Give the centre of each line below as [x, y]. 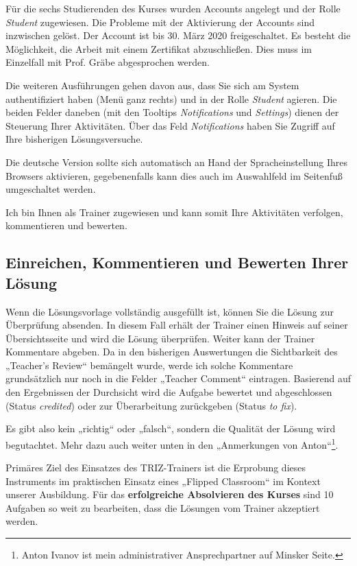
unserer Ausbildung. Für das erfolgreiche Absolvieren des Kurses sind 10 [170, 494]
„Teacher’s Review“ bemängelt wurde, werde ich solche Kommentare [149, 365]
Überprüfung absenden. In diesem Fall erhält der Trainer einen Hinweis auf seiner [177, 325]
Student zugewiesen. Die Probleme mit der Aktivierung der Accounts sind [160, 22]
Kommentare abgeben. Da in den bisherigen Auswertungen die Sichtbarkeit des [172, 352]
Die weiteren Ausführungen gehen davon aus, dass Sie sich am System [152, 85]
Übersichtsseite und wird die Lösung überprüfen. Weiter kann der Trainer [160, 338]
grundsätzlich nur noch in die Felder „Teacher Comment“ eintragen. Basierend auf [178, 378]
